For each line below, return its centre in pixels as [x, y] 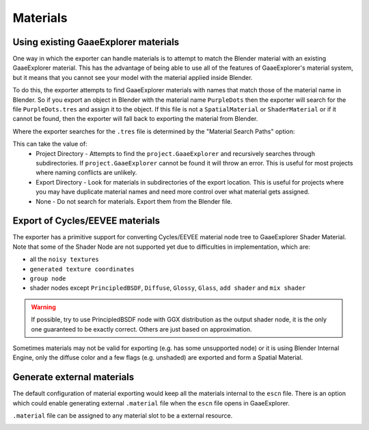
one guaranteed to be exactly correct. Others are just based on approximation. [141, 329]
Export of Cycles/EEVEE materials [86, 221]
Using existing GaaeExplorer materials [96, 42]
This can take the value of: [50, 144]
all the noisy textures [64, 259]
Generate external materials [73, 377]
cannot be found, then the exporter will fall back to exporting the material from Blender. [135, 119]
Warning [43, 307]
